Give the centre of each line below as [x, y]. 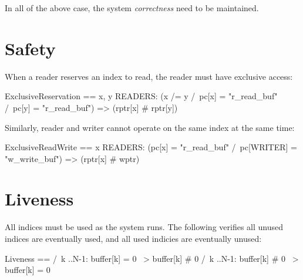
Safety [30, 48]
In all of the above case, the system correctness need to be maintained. [132, 8]
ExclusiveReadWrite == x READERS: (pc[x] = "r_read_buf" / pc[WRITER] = [151, 147]
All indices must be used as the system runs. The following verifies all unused [144, 227]
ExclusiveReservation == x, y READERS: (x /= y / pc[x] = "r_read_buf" [141, 96]
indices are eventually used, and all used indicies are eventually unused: [133, 238]
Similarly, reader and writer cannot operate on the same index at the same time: [150, 127]
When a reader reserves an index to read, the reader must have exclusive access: [149, 76]
